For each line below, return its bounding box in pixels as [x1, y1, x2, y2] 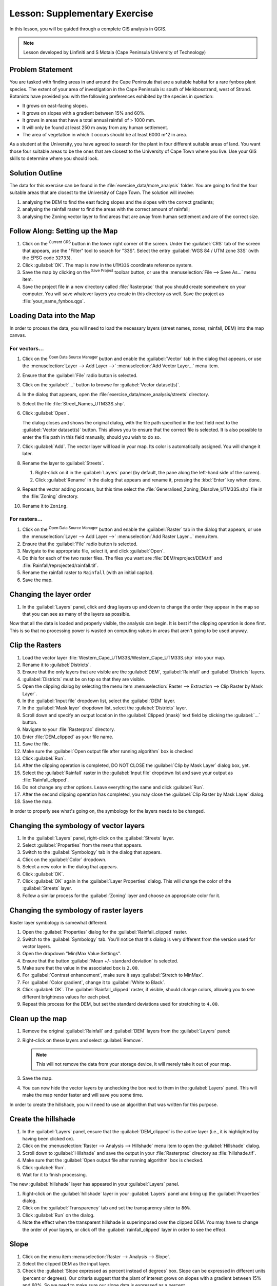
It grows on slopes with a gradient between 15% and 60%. [22, 110, 146, 116]
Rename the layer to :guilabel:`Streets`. [22, 460, 105, 466]
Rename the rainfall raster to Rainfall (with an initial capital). [22, 569, 154, 576]
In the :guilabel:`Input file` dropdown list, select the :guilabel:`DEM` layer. [22, 698, 175, 704]
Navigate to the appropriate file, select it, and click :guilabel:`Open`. [22, 548, 165, 554]
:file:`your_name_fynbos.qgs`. [22, 298, 85, 304]
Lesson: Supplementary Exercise [9, 8, 153, 19]
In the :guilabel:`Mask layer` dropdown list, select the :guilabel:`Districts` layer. [22, 705, 187, 711]
